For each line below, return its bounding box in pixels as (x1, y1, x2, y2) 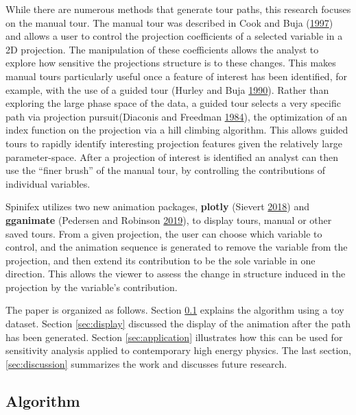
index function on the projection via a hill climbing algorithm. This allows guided (5, 123, 348, 137)
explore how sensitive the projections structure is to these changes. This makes (5, 55, 336, 70)
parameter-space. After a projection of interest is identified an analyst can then (5, 149, 339, 164)
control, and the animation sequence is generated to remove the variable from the (5, 240, 348, 254)
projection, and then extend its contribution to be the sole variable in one (5, 253, 316, 267)
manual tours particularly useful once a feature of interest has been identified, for (5, 68, 347, 83)
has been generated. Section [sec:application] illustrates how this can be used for (5, 329, 343, 344)
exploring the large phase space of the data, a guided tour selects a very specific (5, 96, 341, 110)
